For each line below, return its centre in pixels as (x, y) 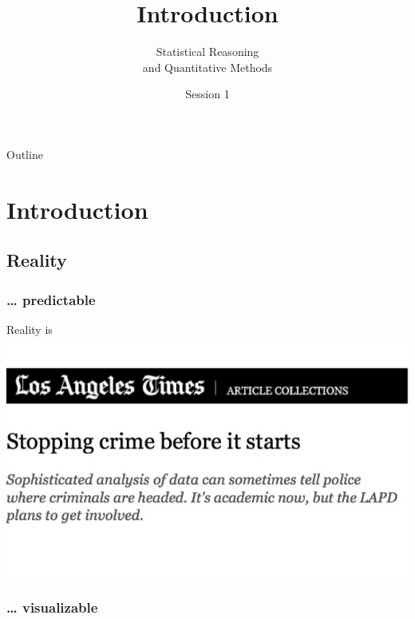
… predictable (51, 299)
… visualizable (52, 607)
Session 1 (207, 94)
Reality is (30, 329)
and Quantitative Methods (207, 67)
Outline (25, 154)
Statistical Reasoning (207, 52)
